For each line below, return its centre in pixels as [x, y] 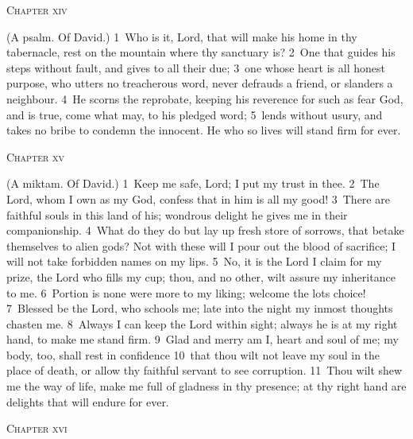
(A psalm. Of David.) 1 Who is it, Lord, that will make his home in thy [182, 36]
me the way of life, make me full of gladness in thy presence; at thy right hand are [206, 386]
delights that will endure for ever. [88, 401]
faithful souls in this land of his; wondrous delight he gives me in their [177, 214]
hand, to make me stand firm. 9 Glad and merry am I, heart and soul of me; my [203, 339]
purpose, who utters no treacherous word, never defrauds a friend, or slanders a [200, 83]
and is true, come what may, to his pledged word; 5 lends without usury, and [195, 114]
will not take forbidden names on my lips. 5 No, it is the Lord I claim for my [194, 261]
